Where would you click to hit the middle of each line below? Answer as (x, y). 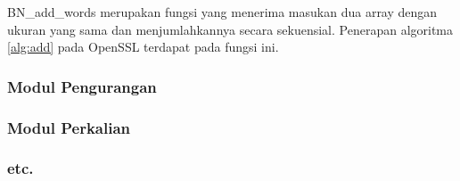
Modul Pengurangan (82, 86)
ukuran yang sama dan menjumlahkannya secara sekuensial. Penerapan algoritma (230, 29)
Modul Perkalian (69, 127)
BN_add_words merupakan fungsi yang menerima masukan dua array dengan (222, 12)
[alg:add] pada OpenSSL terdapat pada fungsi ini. (143, 47)
